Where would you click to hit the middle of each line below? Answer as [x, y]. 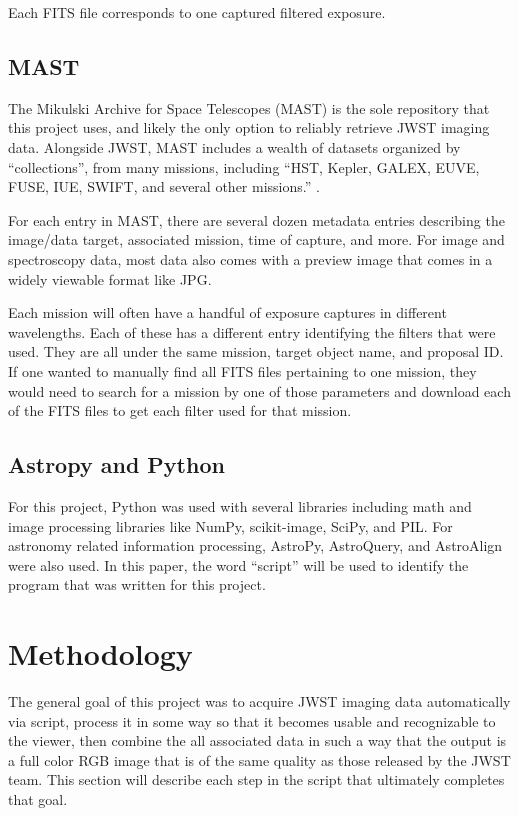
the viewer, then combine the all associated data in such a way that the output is [257, 740]
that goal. [38, 798]
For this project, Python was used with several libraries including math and [240, 505]
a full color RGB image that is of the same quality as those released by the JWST [259, 759]
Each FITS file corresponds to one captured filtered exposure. [197, 12]
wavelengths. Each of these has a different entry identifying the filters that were [252, 331]
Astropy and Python [116, 464]
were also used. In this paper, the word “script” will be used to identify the [238, 564]
